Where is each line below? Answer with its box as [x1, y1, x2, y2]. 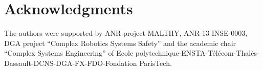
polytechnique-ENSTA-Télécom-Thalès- [135, 48, 259, 58]
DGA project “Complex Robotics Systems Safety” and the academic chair [4, 37, 236, 48]
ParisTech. [139, 57, 172, 68]
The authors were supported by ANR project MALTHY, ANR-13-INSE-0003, [4, 28, 248, 38]
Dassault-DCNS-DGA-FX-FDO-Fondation [4, 57, 137, 68]
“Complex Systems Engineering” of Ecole [4, 48, 134, 58]
